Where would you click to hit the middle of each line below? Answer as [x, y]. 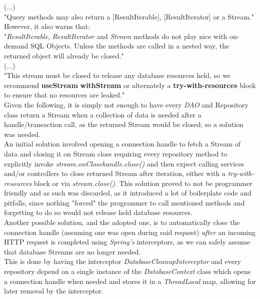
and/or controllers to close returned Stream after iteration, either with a [115, 173]
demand [16, 46]
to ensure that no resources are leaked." [64, 95]
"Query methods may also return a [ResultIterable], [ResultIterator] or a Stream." [129, 16]
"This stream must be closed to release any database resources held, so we [117, 75]
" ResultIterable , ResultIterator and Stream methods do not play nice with [116, 36]
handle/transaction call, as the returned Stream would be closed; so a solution [124, 124]
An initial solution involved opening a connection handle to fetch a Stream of [122, 144]
